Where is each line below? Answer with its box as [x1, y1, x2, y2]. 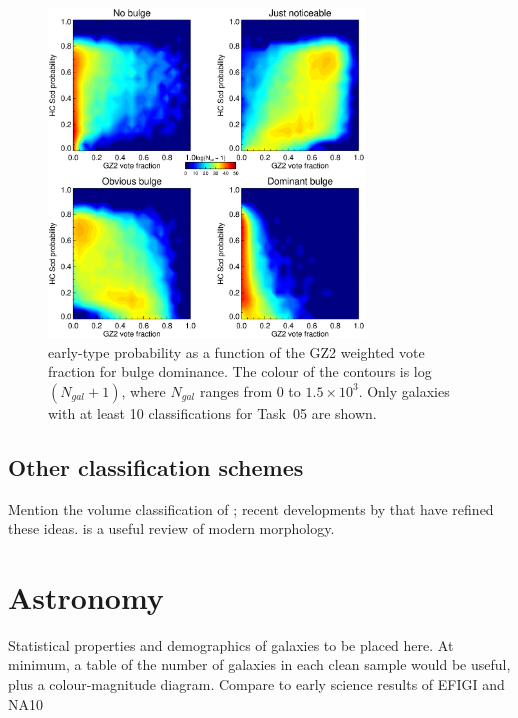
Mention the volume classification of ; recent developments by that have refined [8, 498, 494, 519]
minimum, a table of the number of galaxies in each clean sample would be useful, [8, 654, 511, 675]
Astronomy [8, 576, 164, 617]
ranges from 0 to [199, 380, 301, 401]
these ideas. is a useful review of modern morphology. [8, 518, 335, 539]
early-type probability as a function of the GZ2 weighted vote [48, 341, 425, 362]
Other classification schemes [8, 451, 304, 482]
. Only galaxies [358, 380, 450, 401]
